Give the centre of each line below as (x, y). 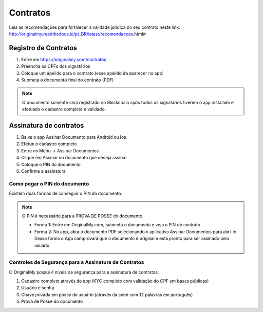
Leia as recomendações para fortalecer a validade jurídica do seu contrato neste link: (94, 27)
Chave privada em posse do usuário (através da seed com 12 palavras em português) (107, 294)
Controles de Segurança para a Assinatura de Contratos (76, 262)
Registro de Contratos (43, 48)
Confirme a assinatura (43, 171)
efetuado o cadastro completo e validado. (64, 109)
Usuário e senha (38, 288)
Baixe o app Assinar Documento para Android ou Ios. (74, 137)
